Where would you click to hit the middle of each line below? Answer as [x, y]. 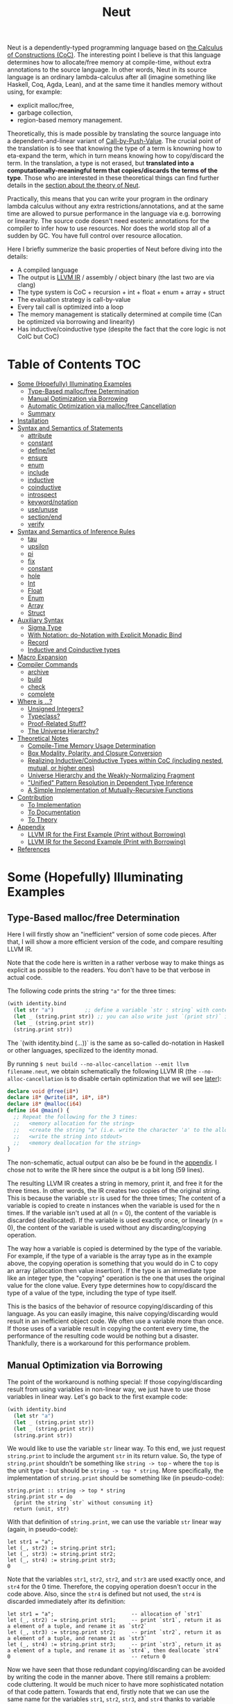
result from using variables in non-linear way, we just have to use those [109, 1389]
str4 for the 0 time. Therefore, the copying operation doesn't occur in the [112, 1587]
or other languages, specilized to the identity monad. [83, 1050]
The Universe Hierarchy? [63, 731]
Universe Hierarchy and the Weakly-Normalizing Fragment [111, 775]
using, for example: [35, 92]
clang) [26, 285]
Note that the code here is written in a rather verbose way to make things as [116, 963]
